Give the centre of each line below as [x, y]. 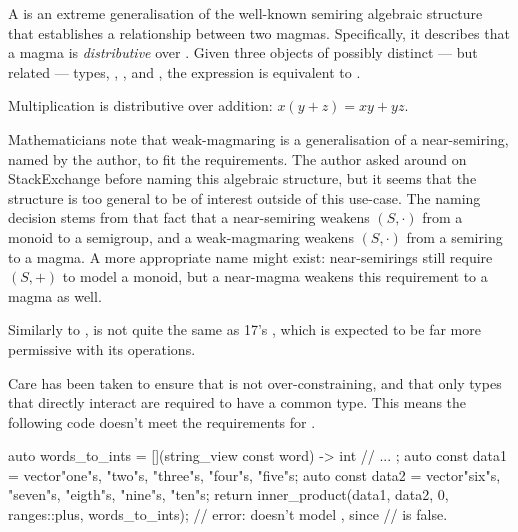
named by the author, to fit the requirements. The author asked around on [237, 158]
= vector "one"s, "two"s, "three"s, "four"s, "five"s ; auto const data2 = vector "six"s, [254, 474]
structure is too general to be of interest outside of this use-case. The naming [244, 197]
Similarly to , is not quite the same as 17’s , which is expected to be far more [244, 329]
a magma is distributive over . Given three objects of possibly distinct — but [243, 52]
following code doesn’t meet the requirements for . [162, 421]
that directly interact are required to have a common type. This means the [237, 402]
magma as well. [55, 295]
